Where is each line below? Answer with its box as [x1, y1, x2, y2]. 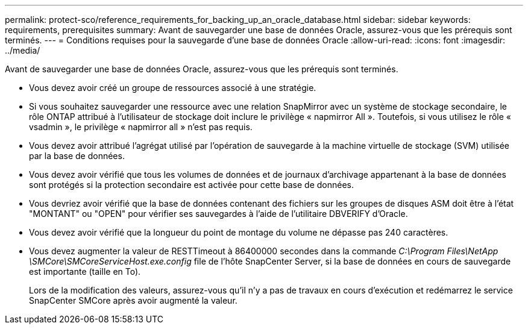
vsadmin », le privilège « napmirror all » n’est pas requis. [29, 122, 253, 132]
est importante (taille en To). [29, 266, 141, 277]
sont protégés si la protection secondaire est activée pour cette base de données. [29, 180, 354, 190]
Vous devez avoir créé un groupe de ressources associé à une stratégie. [29, 83, 316, 93]
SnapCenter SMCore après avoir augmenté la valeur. [29, 295, 237, 305]
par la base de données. [29, 151, 125, 161]
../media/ [5, 45, 40, 55]
